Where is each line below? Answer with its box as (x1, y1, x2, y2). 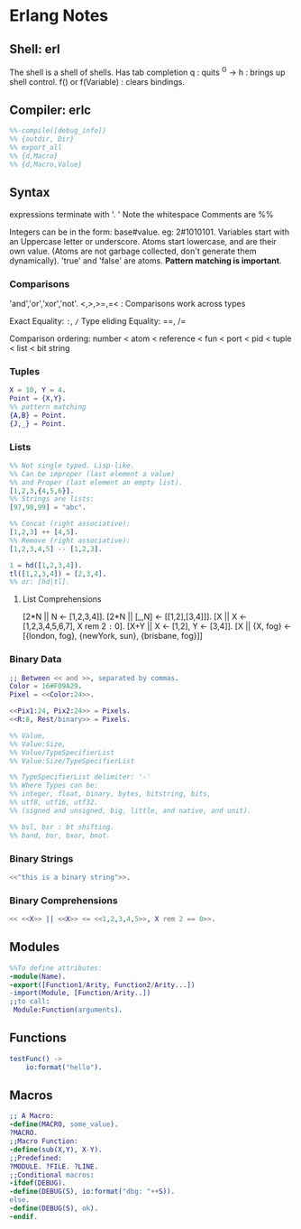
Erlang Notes (9, 5, 109, 26)
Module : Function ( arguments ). (13, 1005, 123, 1015)
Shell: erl (9, 42, 60, 57)
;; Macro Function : (9, 1137, 78, 1146)
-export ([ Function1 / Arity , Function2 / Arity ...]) (9, 980, 196, 989)
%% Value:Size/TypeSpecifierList (9, 756, 135, 765)
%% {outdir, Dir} (9, 134, 75, 144)
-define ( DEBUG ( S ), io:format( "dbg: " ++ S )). (9, 1187, 176, 1197)
